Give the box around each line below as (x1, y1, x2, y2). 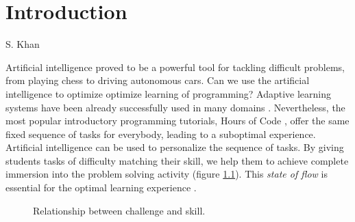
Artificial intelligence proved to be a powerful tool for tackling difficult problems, (5, 59, 345, 74)
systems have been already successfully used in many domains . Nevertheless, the (5, 100, 345, 114)
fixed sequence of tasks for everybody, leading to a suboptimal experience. (5, 126, 316, 141)
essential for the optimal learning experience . (5, 180, 197, 195)
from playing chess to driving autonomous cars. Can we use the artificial (5, 73, 310, 87)
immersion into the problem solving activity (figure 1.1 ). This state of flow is (5, 167, 328, 181)
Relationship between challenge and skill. (33, 203, 206, 217)
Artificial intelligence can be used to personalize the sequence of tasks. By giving (5, 140, 344, 154)
